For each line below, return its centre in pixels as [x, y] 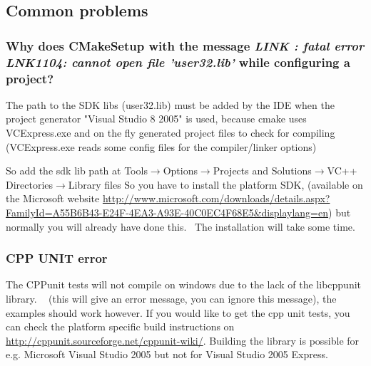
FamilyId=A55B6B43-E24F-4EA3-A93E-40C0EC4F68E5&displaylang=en [167, 212]
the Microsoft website [53, 198]
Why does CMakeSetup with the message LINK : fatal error [185, 45]
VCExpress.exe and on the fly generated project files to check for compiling [171, 133]
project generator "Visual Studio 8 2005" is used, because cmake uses [156, 119]
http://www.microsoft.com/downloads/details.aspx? [216, 198]
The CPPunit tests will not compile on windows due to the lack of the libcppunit [184, 284]
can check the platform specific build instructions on [120, 326]
